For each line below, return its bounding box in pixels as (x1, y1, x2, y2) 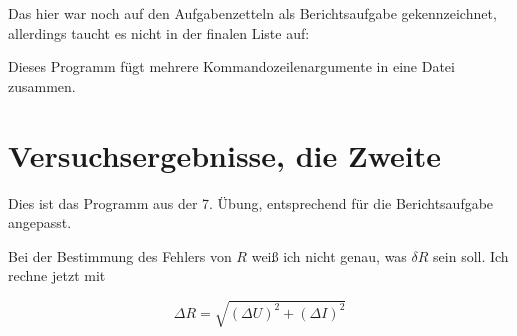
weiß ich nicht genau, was (251, 245, 407, 266)
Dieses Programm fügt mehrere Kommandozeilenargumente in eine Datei (8, 56, 455, 77)
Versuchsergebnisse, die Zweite (8, 134, 442, 175)
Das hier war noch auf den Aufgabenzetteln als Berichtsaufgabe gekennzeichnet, (8, 3, 497, 23)
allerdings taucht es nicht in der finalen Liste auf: (8, 22, 310, 43)
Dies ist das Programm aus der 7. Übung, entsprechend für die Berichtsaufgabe (8, 192, 494, 213)
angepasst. (8, 212, 72, 233)
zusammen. (8, 75, 76, 96)
